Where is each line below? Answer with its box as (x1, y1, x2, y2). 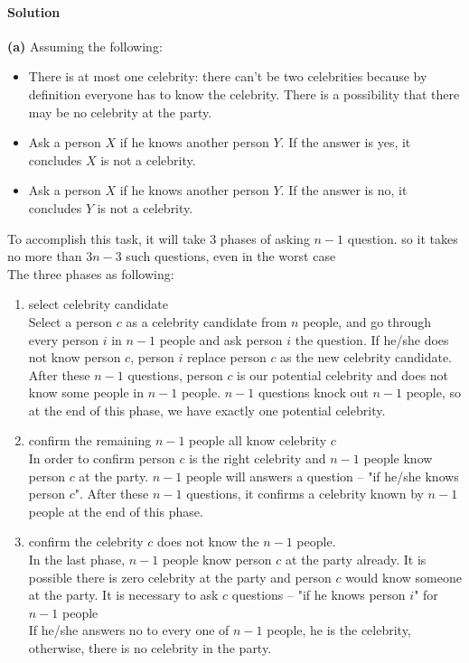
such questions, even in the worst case (126, 247, 336, 266)
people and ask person (159, 330, 283, 349)
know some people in (28, 383, 145, 402)
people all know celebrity (189, 431, 327, 450)
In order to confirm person (28, 449, 175, 468)
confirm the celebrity (28, 532, 144, 551)
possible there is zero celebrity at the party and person (28, 567, 332, 586)
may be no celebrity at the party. (28, 102, 212, 121)
